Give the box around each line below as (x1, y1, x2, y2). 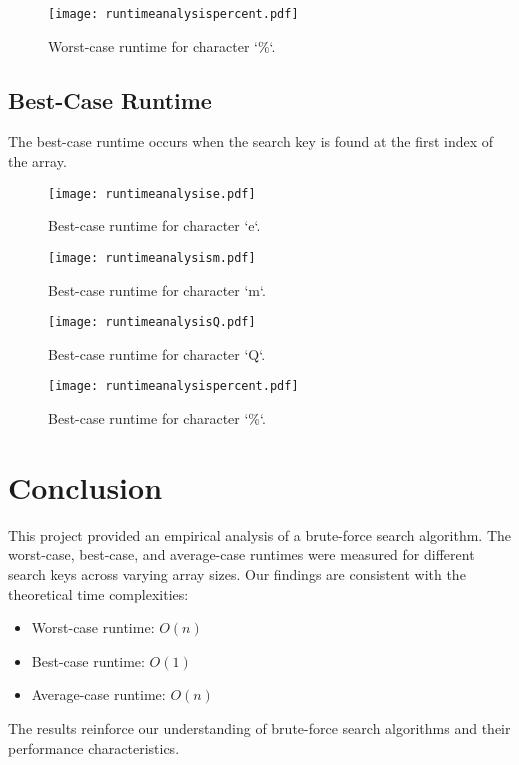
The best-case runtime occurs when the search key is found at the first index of (8, 131, 494, 152)
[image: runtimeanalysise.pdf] (48, 186, 256, 201)
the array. (8, 151, 67, 172)
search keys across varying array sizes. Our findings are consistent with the (8, 563, 466, 584)
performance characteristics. (8, 737, 180, 758)
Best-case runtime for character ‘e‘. (48, 215, 261, 236)
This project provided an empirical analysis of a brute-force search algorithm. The (8, 524, 512, 545)
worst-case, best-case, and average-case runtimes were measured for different (8, 544, 475, 565)
